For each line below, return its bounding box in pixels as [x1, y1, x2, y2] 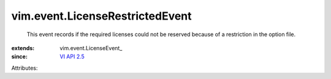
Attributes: [11, 64, 38, 72]
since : [11, 53, 28, 61]
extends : [11, 44, 35, 51]
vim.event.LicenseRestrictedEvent [11, 9, 192, 23]
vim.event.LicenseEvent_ [59, 44, 123, 51]
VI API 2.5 [59, 53, 85, 61]
